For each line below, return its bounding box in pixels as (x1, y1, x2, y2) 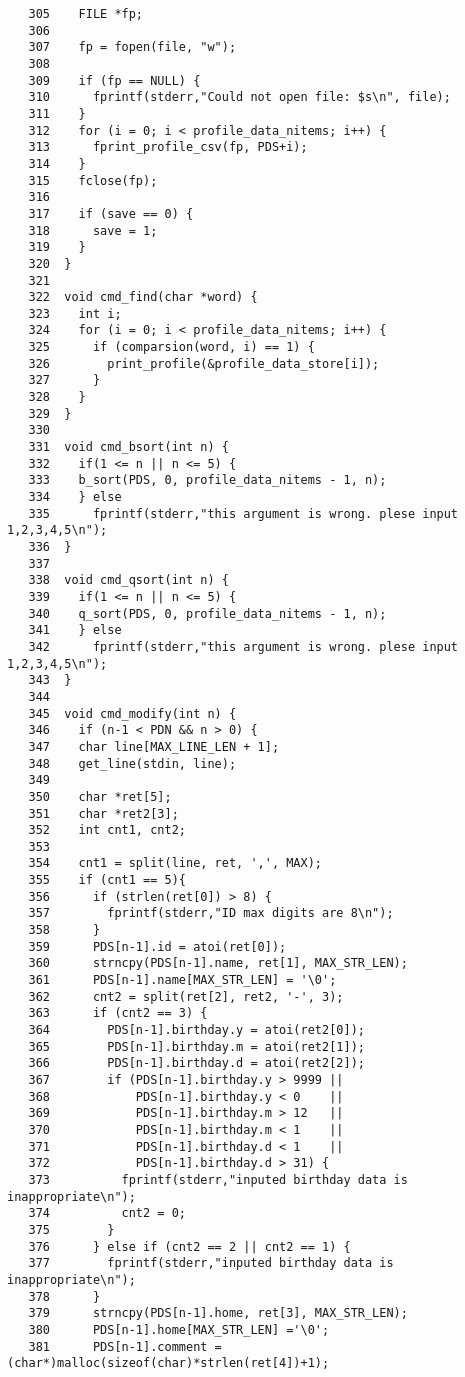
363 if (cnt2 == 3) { (28, 1006, 208, 1021)
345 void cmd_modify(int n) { (28, 706, 237, 721)
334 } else (28, 490, 122, 505)
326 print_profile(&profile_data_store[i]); (28, 356, 380, 371)
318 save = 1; (28, 223, 158, 238)
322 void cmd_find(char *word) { (28, 290, 258, 305)
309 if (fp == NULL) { (28, 73, 201, 88)
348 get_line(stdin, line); (28, 756, 237, 771)
